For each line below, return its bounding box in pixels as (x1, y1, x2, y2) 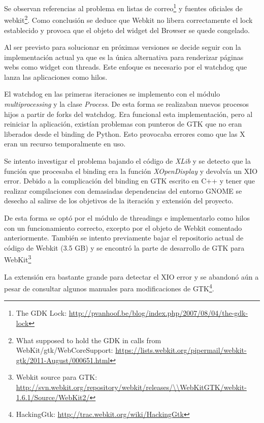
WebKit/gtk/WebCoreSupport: (16, 345, 113, 355)
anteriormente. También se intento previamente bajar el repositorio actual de (4, 232, 244, 243)
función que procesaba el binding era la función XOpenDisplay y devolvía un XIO (4, 165, 258, 176)
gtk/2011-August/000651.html (16, 354, 110, 365)
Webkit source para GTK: (16, 372, 97, 382)
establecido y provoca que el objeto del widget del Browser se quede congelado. (4, 24, 250, 35)
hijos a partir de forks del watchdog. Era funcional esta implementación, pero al (4, 108, 253, 119)
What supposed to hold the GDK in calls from (16, 335, 161, 345)
